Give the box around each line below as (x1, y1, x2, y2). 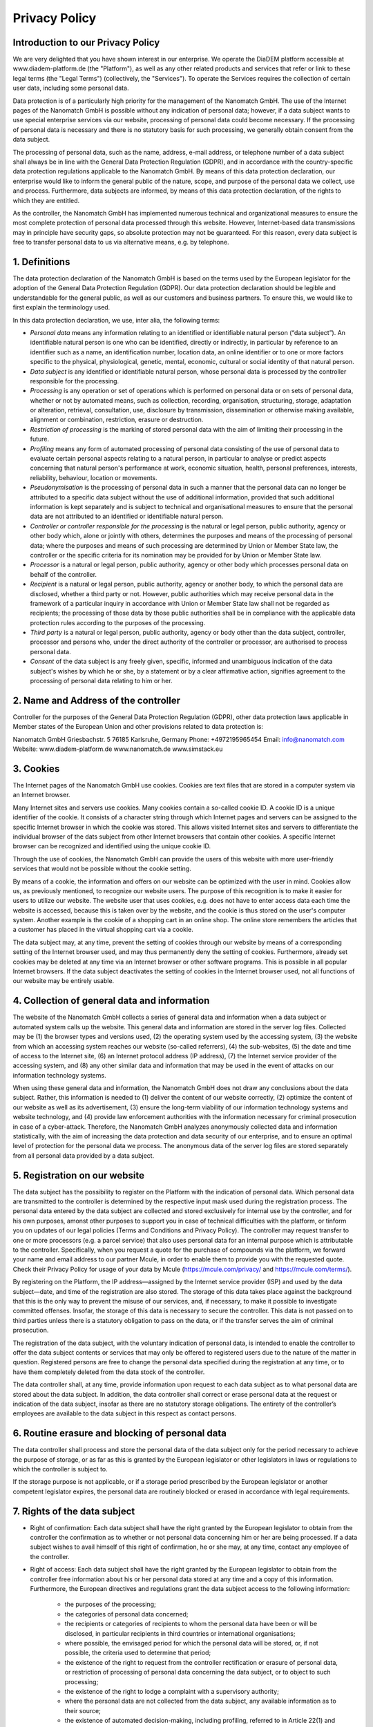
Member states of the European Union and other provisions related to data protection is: (12, 723, 264, 731)
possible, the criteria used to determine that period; (64, 1648, 211, 1657)
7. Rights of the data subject (12, 1505, 135, 1517)
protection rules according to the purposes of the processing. (30, 618, 206, 627)
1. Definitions (12, 256, 70, 267)
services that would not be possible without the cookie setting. (12, 864, 191, 873)
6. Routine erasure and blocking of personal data (12, 1427, 227, 1440)
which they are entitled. (12, 196, 80, 204)
